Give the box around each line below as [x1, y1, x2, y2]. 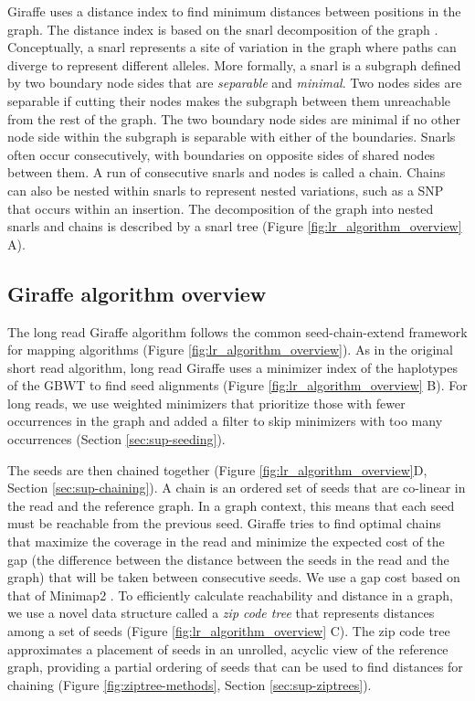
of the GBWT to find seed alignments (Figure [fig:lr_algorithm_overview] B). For [7, 376, 468, 395]
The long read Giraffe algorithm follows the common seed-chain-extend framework [7, 322, 468, 341]
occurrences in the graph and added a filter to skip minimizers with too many [7, 411, 443, 430]
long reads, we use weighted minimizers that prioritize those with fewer [7, 393, 406, 412]
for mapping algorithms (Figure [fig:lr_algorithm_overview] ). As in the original [7, 340, 453, 359]
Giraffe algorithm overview [7, 279, 267, 307]
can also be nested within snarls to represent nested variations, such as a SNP [7, 180, 444, 199]
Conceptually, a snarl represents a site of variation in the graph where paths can [7, 37, 457, 57]
